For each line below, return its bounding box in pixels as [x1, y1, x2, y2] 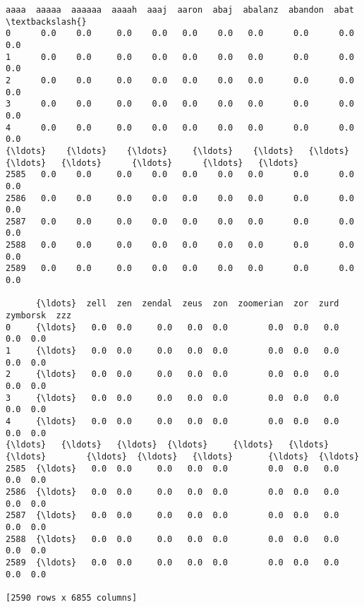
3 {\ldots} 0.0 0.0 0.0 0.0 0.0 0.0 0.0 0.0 [6, 392, 339, 403]
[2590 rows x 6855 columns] [6, 592, 138, 603]
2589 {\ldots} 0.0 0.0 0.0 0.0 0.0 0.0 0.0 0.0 [6, 557, 339, 567]
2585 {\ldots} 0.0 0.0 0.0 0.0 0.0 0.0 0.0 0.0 [6, 463, 339, 474]
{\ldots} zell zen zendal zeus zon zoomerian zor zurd [35, 299, 339, 309]
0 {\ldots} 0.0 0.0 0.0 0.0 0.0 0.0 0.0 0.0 [6, 322, 339, 332]
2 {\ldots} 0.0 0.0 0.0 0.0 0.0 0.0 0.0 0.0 [6, 369, 339, 380]
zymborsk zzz [6, 311, 72, 321]
